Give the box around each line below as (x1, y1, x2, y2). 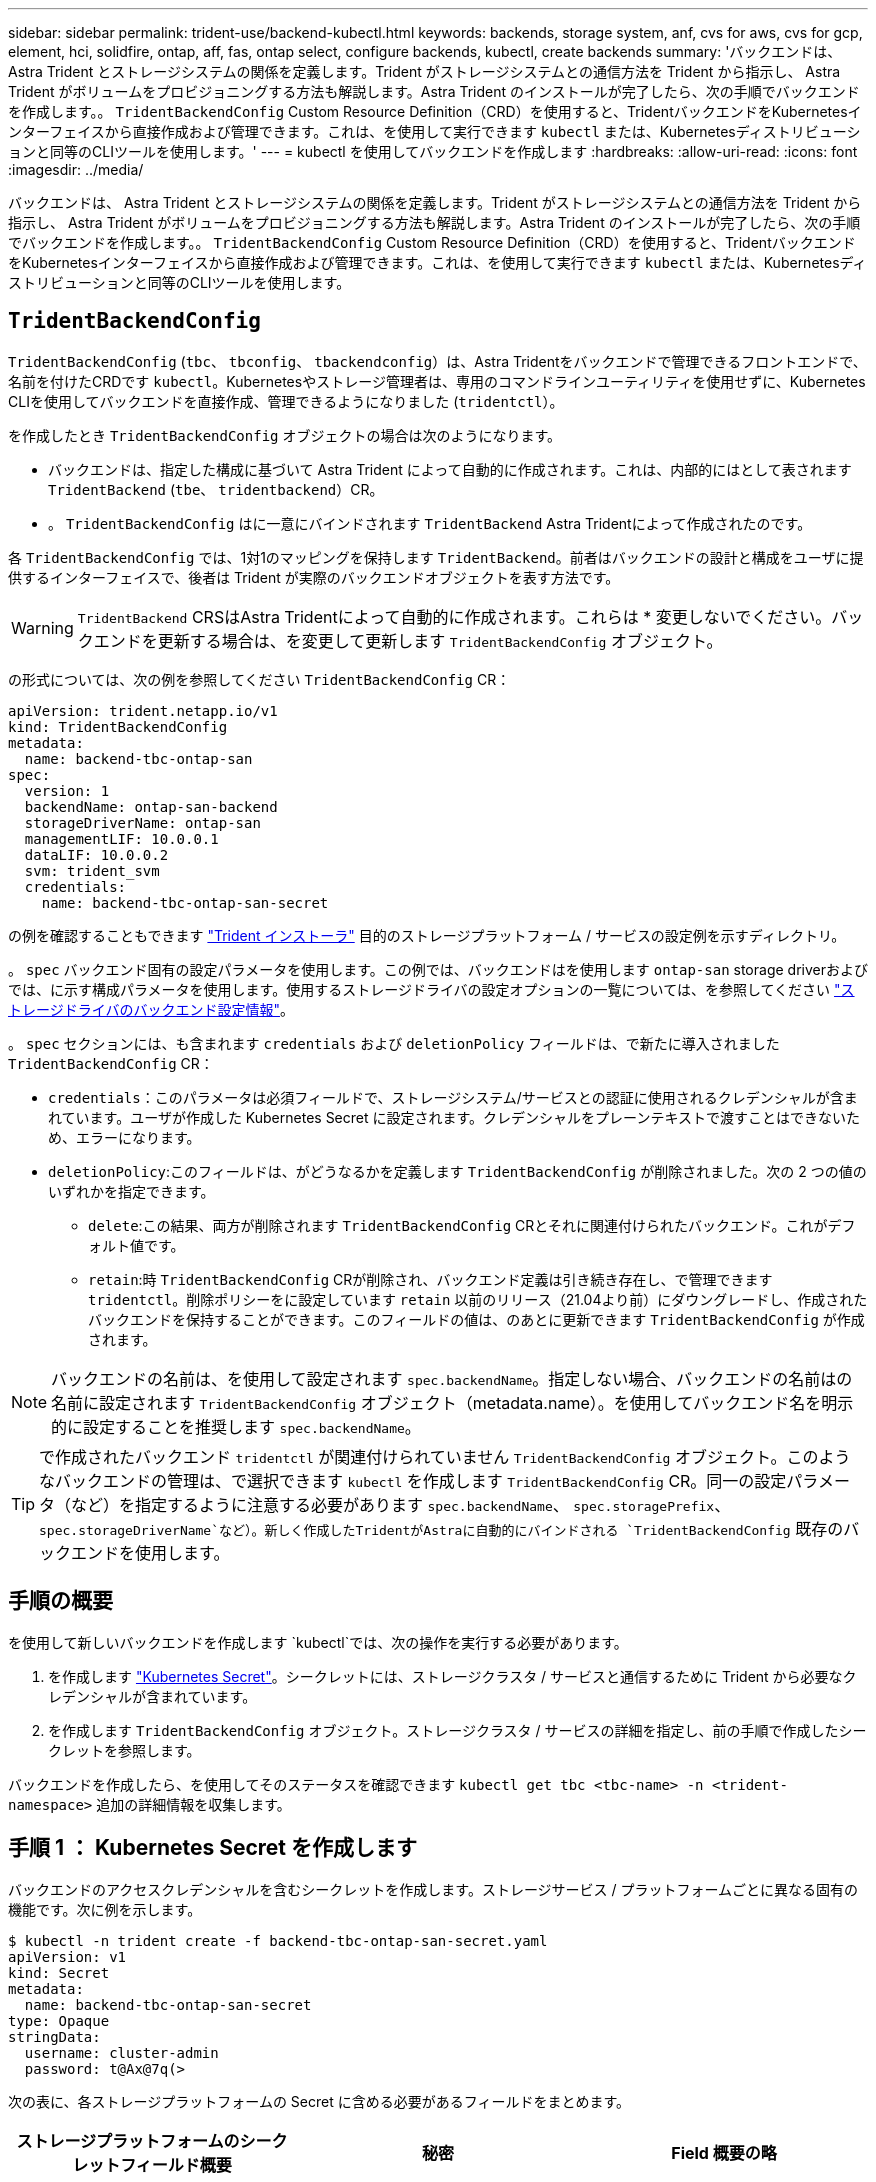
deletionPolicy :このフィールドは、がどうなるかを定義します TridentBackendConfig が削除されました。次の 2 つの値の (48, 1162, 867, 1180)
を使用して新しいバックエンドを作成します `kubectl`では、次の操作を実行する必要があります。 (8, 1633, 628, 1651)
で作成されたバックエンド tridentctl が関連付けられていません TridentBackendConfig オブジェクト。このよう (39, 1446, 851, 1467)
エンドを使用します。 (71, 1542, 230, 1563)
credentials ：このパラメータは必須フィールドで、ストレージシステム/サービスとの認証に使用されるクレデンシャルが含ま (48, 1088, 858, 1106)
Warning (11, 617, 74, 638)
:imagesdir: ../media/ (8, 161, 144, 178)
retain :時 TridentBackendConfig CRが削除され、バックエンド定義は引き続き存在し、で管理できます (88, 1270, 773, 1288)
